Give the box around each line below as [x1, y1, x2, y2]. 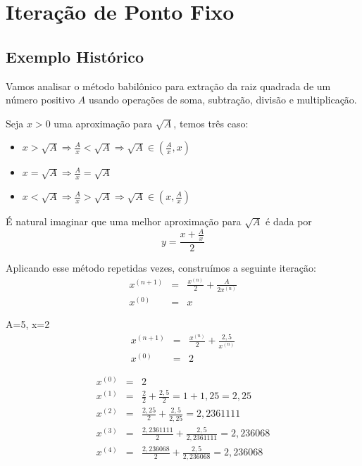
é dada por [266, 214, 312, 229]
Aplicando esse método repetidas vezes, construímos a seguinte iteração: [6, 260, 316, 275]
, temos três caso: [173, 115, 249, 130]
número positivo [6, 92, 75, 107]
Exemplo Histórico [6, 45, 144, 67]
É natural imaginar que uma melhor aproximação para [6, 214, 242, 229]
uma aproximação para [54, 115, 153, 130]
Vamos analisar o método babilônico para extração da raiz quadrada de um [6, 78, 331, 93]
